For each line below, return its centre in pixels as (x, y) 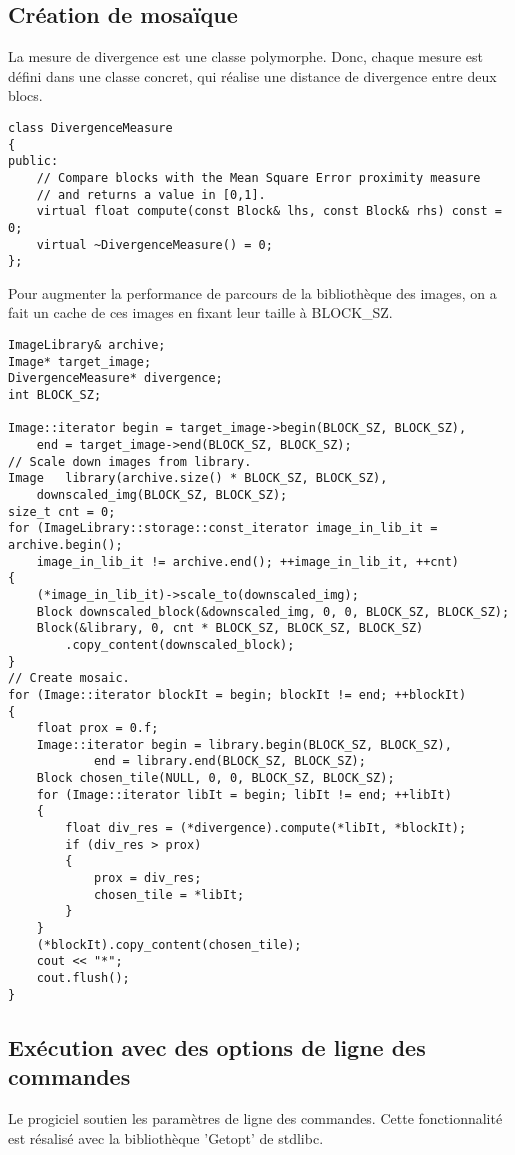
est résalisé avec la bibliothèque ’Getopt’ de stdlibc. (166, 1137)
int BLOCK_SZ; (55, 395)
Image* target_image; (80, 361)
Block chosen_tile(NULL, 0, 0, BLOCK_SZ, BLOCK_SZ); (215, 778)
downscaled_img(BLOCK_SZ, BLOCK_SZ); (162, 494)
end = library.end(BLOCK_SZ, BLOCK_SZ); (229, 761)
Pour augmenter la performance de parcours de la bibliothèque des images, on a (252, 292)
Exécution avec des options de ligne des (217, 1046)
